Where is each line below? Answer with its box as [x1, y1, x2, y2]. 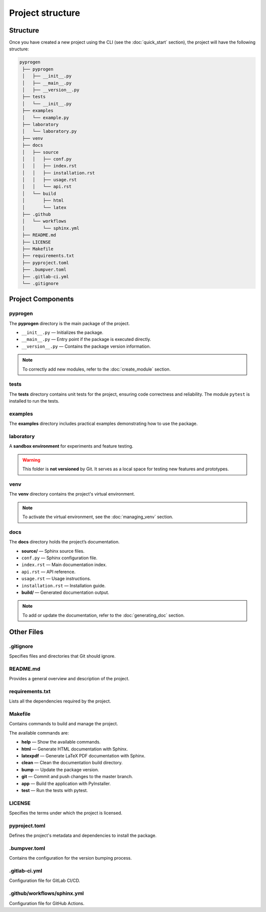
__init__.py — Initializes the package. [21, 330, 103, 335]
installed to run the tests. [9, 398, 60, 404]
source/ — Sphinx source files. [21, 548, 85, 554]
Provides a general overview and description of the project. [9, 676, 130, 682]
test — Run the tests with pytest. [21, 787, 88, 793]
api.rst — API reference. [21, 569, 76, 575]
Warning [22, 457, 40, 463]
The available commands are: [9, 730, 69, 736]
